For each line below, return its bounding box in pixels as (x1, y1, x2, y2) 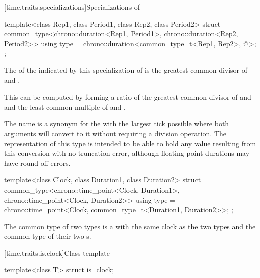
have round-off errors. (4, 157, 71, 168)
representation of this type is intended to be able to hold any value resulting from (4, 138, 256, 148)
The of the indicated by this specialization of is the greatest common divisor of (4, 64, 248, 75)
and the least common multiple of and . (4, 101, 126, 112)
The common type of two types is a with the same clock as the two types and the (4, 221, 256, 231)
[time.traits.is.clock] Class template (4, 247, 110, 258)
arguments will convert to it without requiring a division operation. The (4, 128, 226, 138)
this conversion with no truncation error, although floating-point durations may (4, 148, 250, 158)
